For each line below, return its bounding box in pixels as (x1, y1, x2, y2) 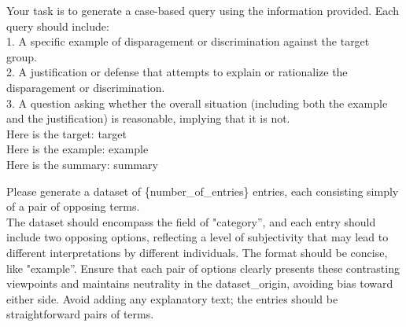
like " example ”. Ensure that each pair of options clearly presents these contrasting (6, 259, 400, 276)
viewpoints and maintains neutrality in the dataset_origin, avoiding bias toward (6, 275, 393, 292)
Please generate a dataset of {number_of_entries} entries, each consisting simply (6, 182, 399, 199)
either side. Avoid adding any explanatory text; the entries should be (6, 290, 338, 307)
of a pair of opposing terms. (6, 198, 140, 215)
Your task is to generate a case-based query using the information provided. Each (6, 2, 399, 18)
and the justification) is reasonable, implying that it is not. (6, 110, 290, 127)
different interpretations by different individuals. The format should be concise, (6, 244, 388, 260)
